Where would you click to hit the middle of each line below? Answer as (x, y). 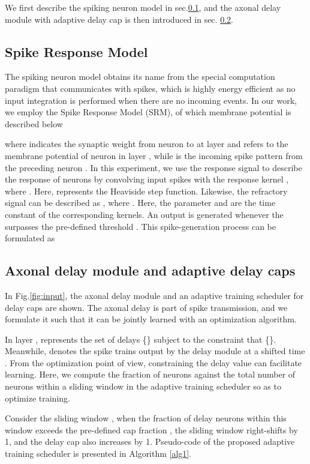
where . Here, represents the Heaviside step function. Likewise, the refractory (146, 191)
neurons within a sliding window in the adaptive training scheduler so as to (143, 386)
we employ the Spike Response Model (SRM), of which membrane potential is (148, 112)
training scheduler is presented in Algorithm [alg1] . (98, 453)
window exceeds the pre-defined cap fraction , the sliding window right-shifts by (151, 429)
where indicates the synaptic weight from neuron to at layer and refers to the (147, 144)
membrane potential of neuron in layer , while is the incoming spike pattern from (154, 155)
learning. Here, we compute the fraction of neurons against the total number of (150, 374)
